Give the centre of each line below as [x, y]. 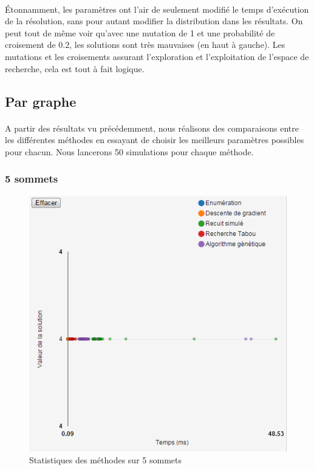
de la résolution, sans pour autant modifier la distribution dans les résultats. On [154, 21]
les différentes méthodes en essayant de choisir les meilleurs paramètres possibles [155, 140]
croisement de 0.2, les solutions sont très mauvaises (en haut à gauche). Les [145, 45]
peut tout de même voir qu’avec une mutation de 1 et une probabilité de [140, 32]
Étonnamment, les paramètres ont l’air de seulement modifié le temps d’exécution [157, 9]
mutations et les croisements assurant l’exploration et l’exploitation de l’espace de [157, 56]
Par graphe [41, 101]
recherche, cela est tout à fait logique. [75, 68]
